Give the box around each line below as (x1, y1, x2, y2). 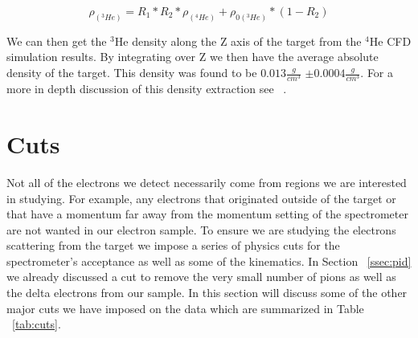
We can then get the (6, 32, 107, 49)
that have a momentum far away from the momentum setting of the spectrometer (6, 206, 408, 222)
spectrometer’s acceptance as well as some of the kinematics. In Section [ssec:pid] (6, 252, 412, 269)
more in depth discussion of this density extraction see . (6, 80, 287, 97)
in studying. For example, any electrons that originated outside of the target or (6, 189, 396, 206)
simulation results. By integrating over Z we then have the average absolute (6, 48, 379, 65)
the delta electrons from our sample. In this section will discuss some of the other (6, 284, 408, 301)
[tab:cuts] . (12, 316, 61, 332)
